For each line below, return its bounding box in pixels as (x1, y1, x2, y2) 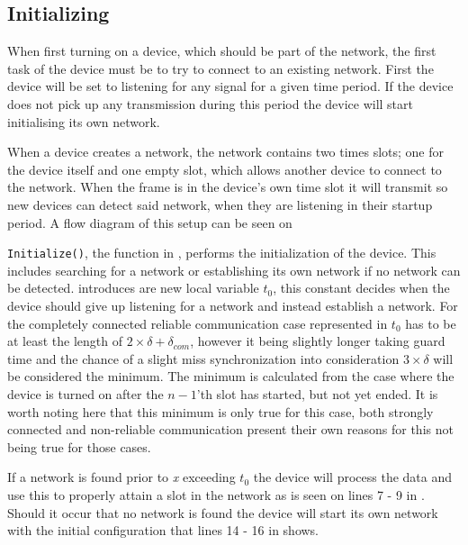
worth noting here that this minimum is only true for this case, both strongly (7, 402, 434, 421)
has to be (405, 313, 456, 332)
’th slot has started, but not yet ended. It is (196, 384, 438, 403)
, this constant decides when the (273, 278, 450, 297)
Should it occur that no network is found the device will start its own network (7, 503, 438, 522)
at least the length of (7, 332, 123, 350)
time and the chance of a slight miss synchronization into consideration (7, 349, 400, 368)
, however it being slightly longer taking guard (190, 332, 445, 350)
